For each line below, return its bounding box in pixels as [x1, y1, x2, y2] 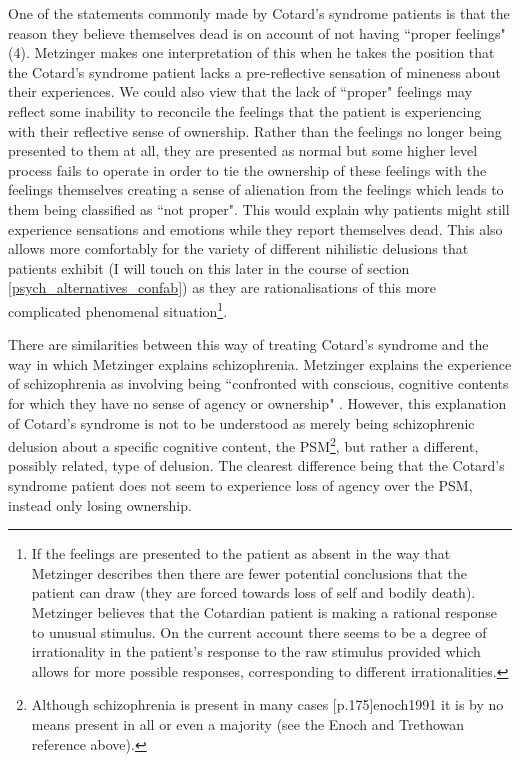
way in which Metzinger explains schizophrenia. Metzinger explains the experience [8, 353, 512, 374]
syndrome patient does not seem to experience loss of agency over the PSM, [8, 474, 473, 495]
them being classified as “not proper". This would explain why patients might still [8, 198, 510, 219]
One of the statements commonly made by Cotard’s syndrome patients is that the [8, 3, 510, 23]
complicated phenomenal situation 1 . [8, 297, 228, 321]
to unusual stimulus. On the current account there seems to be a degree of [31, 621, 487, 642]
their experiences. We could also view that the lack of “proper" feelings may [8, 81, 473, 102]
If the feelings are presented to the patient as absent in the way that [31, 543, 451, 564]
